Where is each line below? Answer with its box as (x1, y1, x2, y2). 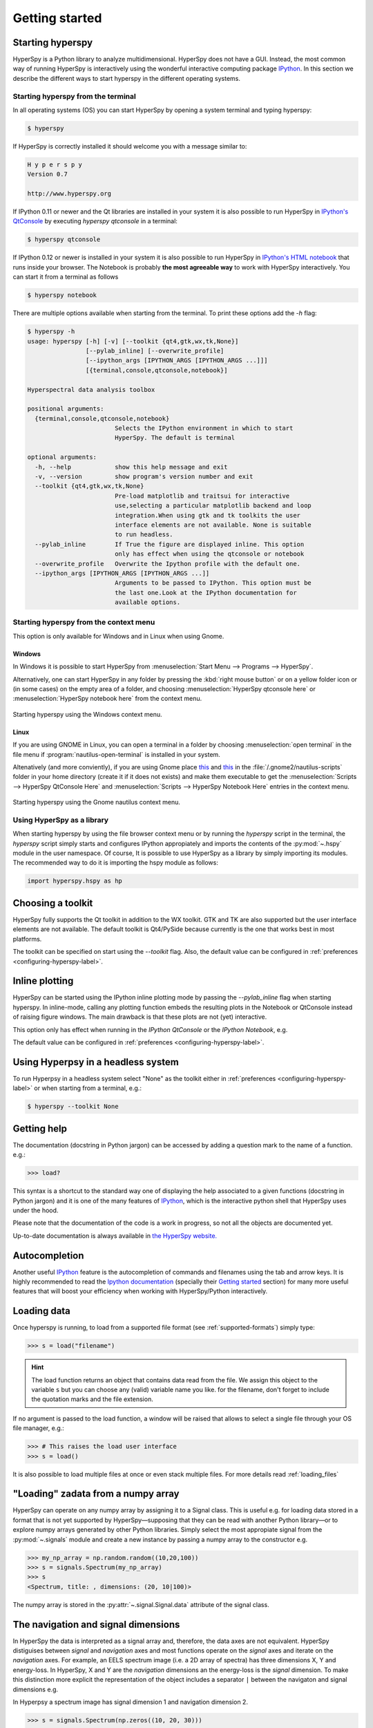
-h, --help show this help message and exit (35, 463, 228, 471)
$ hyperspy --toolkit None (27, 1102, 119, 1111)
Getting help (12, 1123, 67, 1134)
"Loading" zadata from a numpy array (12, 1488, 180, 1500)
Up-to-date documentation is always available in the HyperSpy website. (12, 1231, 218, 1240)
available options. (114, 599, 181, 606)
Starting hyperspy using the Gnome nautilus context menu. (12, 798, 181, 807)
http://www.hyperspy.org (27, 190, 112, 198)
